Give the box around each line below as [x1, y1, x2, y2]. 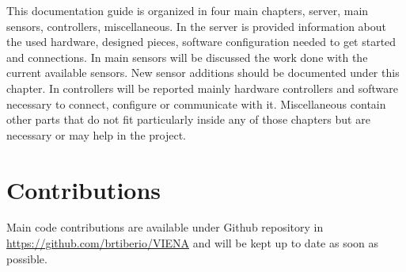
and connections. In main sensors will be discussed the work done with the [6, 48, 368, 65]
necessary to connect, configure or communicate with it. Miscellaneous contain [6, 95, 386, 112]
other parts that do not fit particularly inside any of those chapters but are [6, 111, 370, 128]
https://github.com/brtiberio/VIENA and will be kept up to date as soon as [6, 235, 379, 251]
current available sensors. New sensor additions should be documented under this [6, 64, 400, 81]
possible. [6, 250, 47, 266]
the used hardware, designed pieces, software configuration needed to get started [6, 33, 397, 50]
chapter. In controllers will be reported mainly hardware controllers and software [6, 79, 398, 96]
